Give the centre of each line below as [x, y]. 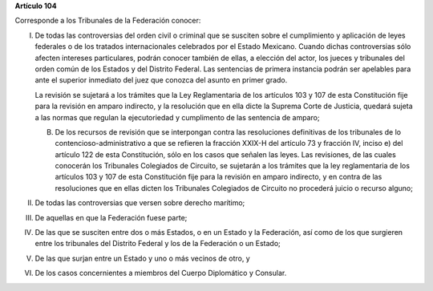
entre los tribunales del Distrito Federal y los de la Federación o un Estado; [158, 244]
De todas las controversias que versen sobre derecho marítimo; [140, 203]
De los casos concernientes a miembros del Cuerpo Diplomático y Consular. [161, 273]
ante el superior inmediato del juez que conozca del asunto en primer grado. [161, 80]
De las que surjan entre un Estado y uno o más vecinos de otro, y [142, 258]
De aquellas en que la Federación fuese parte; [111, 217]
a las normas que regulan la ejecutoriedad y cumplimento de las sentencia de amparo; [177, 117]
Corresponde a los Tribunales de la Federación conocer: [108, 21]
